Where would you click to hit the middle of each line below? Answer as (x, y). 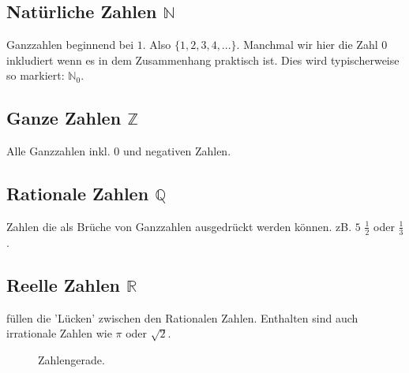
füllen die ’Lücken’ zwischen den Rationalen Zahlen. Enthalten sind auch (182, 317)
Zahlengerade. (71, 359)
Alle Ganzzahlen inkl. (58, 151)
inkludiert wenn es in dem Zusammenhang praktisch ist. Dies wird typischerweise (203, 60)
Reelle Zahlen (63, 284)
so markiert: (36, 75)
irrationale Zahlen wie (59, 333)
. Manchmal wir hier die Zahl (307, 45)
